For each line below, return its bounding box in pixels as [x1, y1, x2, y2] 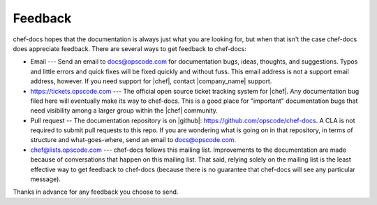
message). [30, 175, 61, 183]
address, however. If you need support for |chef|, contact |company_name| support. [30, 77, 272, 85]
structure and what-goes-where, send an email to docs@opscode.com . [30, 136, 237, 144]
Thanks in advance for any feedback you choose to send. [13, 188, 179, 196]
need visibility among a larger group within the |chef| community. [30, 106, 218, 115]
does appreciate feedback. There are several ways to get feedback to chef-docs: [13, 44, 247, 52]
